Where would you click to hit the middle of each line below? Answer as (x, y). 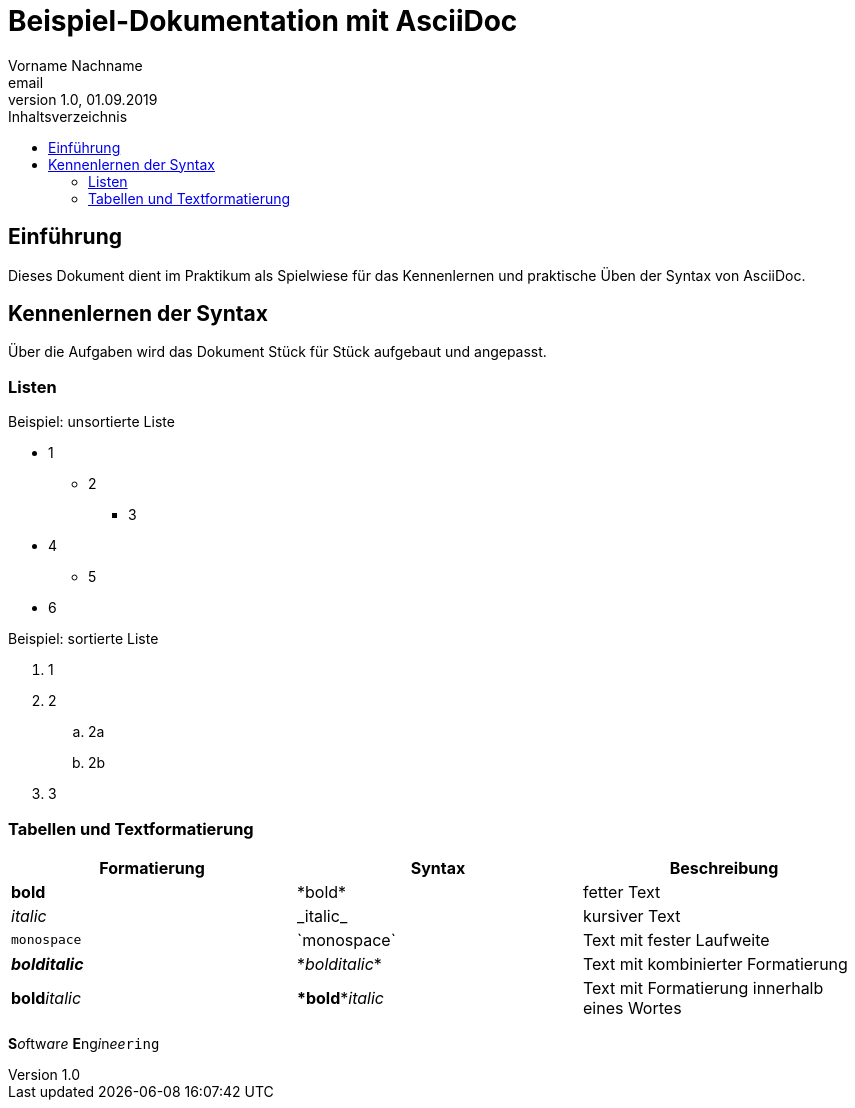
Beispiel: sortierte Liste (83, 639)
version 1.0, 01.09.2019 (83, 99)
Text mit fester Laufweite (676, 939)
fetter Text (621, 891)
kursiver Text (631, 915)
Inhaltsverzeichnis (68, 116)
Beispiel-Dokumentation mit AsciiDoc (263, 21)
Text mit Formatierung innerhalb (703, 987)
